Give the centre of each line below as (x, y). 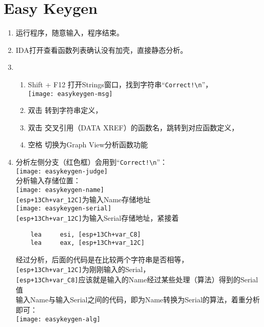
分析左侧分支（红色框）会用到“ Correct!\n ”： (91, 162)
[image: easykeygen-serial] (63, 209)
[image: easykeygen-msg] (70, 94)
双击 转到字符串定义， (65, 110)
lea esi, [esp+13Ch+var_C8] (86, 234)
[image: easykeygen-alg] (58, 319)
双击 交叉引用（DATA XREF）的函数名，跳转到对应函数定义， (133, 127)
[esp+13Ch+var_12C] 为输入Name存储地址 (83, 199)
